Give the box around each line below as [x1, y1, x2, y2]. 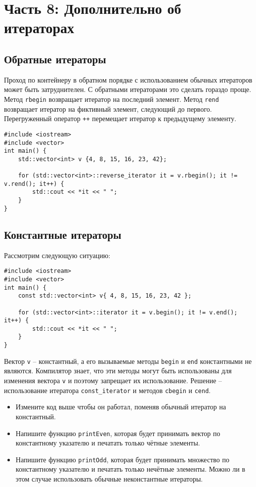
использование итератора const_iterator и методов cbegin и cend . [4, 385, 211, 395]
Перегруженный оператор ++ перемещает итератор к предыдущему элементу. [4, 113, 237, 124]
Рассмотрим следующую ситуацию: [4, 250, 111, 260]
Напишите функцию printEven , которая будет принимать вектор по [15, 428, 220, 438]
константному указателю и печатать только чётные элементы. [15, 438, 200, 448]
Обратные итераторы [4, 51, 106, 66]
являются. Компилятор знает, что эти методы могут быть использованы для [4, 365, 232, 376]
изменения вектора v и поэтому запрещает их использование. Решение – [4, 375, 222, 386]
